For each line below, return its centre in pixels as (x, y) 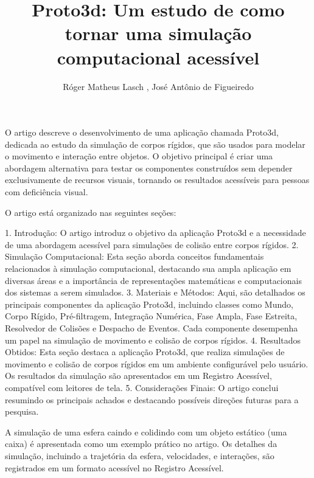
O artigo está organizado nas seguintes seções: (91, 212)
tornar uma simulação (158, 33)
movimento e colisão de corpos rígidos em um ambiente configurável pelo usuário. (157, 363)
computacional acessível (158, 57)
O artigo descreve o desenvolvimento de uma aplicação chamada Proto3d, (142, 132)
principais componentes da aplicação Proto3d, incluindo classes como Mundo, (149, 304)
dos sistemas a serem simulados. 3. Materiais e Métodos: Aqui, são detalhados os (155, 292)
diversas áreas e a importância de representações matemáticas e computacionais (153, 280)
